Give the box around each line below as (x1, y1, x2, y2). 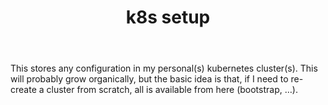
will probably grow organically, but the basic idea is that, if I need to (10, 73, 289, 85)
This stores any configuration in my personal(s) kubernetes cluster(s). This (10, 62, 318, 75)
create (10, 84, 37, 96)
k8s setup (125, 6, 211, 29)
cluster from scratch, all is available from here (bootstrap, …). (46, 84, 298, 96)
